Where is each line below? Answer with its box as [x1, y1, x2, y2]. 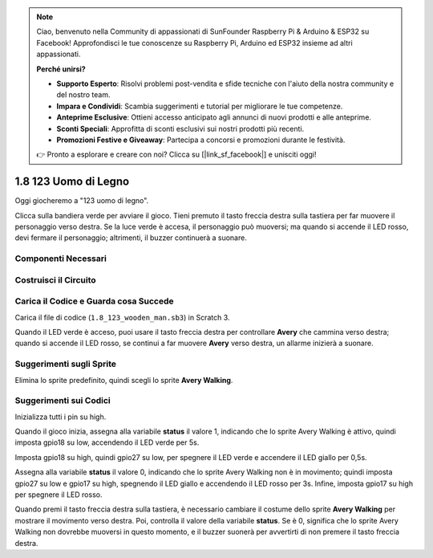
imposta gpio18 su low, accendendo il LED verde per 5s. [14, 438, 200, 447]
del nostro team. [56, 90, 111, 100]
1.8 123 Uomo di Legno [14, 175, 130, 189]
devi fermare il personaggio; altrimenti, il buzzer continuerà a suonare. [14, 233, 248, 242]
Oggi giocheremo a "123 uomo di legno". [14, 196, 149, 206]
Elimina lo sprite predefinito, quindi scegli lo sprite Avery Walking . [14, 375, 233, 385]
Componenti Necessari [14, 253, 107, 264]
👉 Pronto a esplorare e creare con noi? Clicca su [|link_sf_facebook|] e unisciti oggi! [36, 149, 317, 160]
